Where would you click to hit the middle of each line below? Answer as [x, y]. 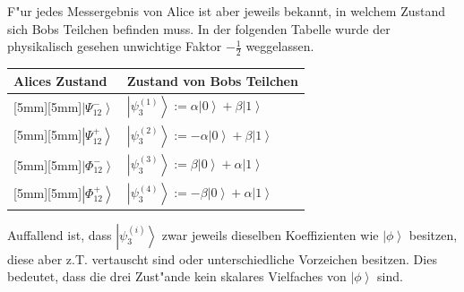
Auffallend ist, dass [60, 234]
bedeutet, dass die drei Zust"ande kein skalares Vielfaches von [177, 276]
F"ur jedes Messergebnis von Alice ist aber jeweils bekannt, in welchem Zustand [227, 11]
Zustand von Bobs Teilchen [212, 80]
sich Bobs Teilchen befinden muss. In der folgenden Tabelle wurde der [199, 28]
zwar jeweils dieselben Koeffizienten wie [270, 234]
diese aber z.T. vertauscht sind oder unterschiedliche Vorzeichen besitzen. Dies [222, 258]
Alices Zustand [60, 80]
